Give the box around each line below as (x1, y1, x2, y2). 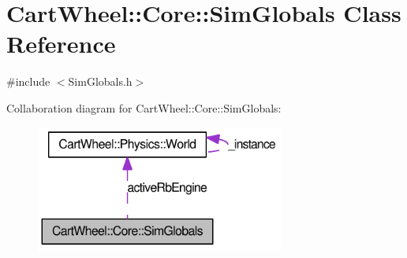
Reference (6, 28, 116, 60)
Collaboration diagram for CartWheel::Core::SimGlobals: (6, 99, 282, 116)
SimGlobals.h (68, 73, 133, 90)
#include (6, 73, 50, 90)
